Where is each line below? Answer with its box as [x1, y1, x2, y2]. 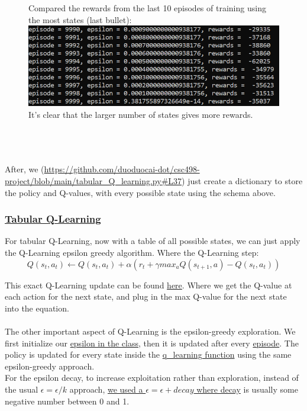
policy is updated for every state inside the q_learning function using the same [5, 348, 292, 361]
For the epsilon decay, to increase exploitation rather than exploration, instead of [5, 371, 299, 384]
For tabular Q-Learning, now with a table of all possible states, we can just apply [5, 235, 300, 247]
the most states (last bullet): [28, 13, 132, 25]
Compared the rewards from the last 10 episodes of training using [28, 2, 266, 14]
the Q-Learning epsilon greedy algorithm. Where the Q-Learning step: [5, 246, 259, 258]
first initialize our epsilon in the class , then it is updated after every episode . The [5, 336, 299, 349]
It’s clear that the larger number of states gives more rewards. [28, 108, 253, 121]
